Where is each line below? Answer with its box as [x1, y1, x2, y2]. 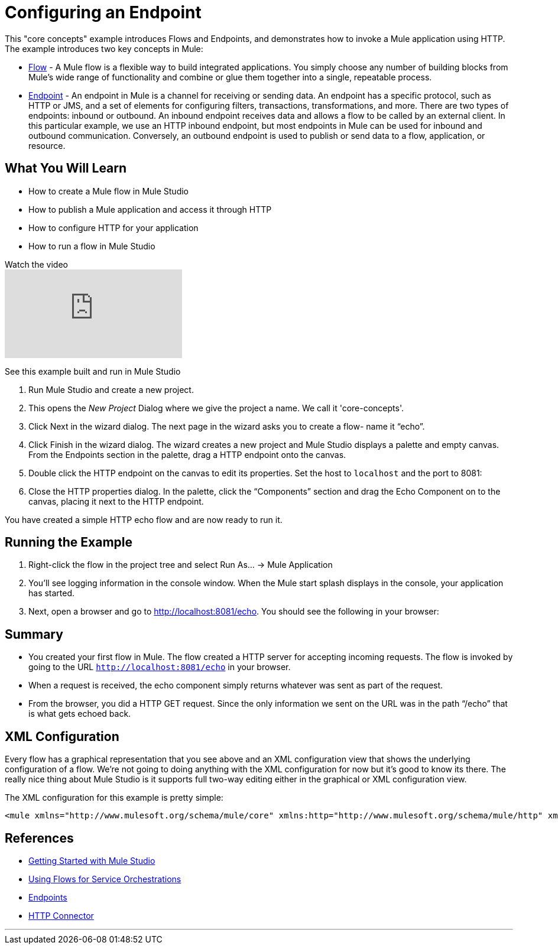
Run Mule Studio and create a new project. [28, 384, 194, 395]
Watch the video [5, 259, 68, 269]
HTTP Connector [28, 910, 94, 921]
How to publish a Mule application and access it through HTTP [28, 204, 272, 214]
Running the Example [5, 535, 133, 550]
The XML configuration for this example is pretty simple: [5, 792, 223, 803]
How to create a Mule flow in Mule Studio [28, 186, 189, 196]
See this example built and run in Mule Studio [5, 366, 181, 376]
